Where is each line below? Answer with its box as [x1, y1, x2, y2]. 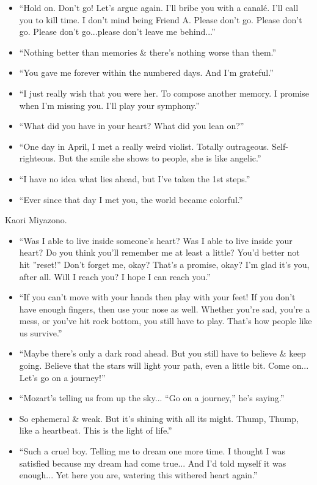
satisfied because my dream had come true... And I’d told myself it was [19, 456, 286, 469]
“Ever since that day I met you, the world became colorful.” [19, 193, 243, 205]
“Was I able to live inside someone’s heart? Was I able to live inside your [19, 234, 293, 246]
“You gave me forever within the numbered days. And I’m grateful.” [19, 66, 274, 79]
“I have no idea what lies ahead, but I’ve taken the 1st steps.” [19, 172, 250, 185]
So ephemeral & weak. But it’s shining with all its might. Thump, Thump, [19, 412, 299, 424]
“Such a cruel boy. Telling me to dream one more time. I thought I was [19, 445, 286, 457]
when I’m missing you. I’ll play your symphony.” [19, 98, 200, 111]
